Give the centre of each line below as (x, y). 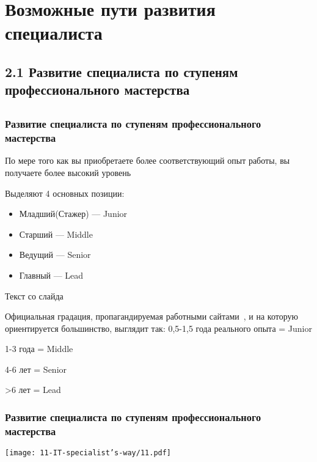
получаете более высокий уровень (68, 172)
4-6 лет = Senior (36, 369)
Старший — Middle (56, 234)
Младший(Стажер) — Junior (73, 214)
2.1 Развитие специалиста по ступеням (122, 71)
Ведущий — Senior (55, 255)
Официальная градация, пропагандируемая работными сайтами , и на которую (151, 316)
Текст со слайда (34, 295)
